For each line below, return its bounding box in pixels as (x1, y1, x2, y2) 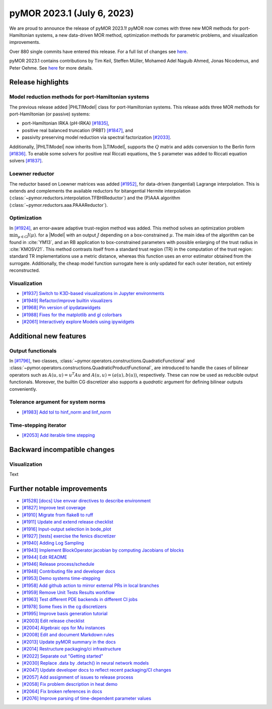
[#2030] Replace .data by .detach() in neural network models (22, 660, 149, 666)
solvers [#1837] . (9, 158, 43, 164)
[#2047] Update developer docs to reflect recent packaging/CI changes (22, 667, 171, 673)
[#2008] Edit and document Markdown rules (22, 632, 114, 638)
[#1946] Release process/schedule (22, 561, 95, 567)
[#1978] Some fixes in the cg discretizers (22, 603, 107, 610)
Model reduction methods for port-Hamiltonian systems (9, 93, 150, 100)
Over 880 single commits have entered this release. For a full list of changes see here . (9, 48, 188, 54)
